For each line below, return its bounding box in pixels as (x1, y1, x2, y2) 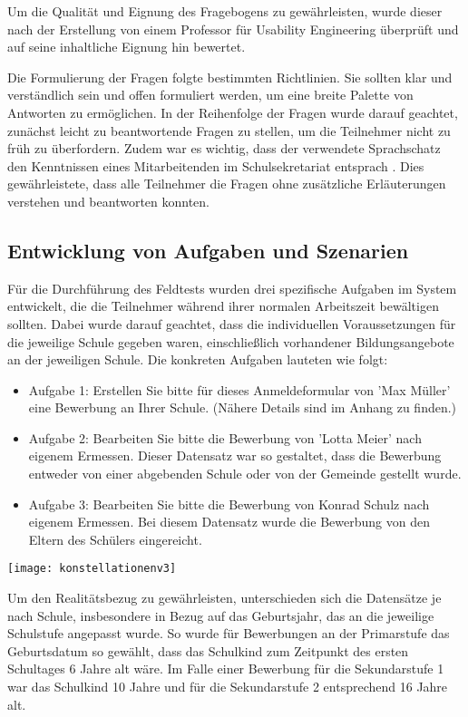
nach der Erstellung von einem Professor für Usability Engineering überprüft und (7, 19, 459, 38)
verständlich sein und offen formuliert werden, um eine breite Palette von (7, 85, 414, 104)
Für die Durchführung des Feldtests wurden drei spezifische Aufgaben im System (7, 278, 457, 297)
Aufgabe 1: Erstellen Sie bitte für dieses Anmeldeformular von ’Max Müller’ (28, 380, 451, 399)
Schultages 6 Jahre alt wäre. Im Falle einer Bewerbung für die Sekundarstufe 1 (7, 659, 444, 678)
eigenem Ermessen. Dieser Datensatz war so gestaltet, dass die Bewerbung (28, 446, 442, 465)
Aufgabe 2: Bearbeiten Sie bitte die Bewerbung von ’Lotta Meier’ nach (28, 428, 422, 447)
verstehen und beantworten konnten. (7, 191, 210, 210)
